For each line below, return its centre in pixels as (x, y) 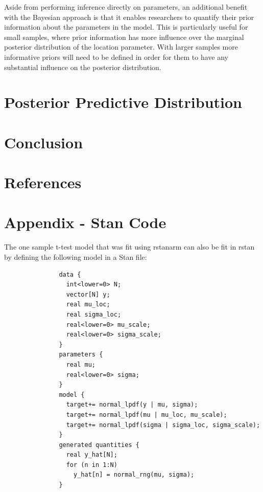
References (43, 182)
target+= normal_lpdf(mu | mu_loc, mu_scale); (147, 415)
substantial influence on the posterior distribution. (83, 67)
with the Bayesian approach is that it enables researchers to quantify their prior (129, 17)
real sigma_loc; (94, 314)
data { (70, 274)
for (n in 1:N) (92, 465)
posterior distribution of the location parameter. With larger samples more (121, 47)
